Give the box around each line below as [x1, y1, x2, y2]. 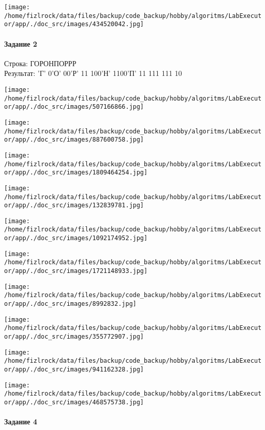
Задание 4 [4, 416, 37, 427]
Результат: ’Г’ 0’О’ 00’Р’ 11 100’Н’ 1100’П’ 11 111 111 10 [4, 68, 182, 79]
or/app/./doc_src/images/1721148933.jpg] [4, 267, 148, 275]
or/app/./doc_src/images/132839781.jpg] [4, 202, 144, 209]
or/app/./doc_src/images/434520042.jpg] [4, 21, 144, 28]
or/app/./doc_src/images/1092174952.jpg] [4, 234, 148, 242]
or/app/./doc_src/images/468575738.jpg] [4, 398, 144, 406]
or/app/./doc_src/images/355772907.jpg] [4, 333, 144, 341]
